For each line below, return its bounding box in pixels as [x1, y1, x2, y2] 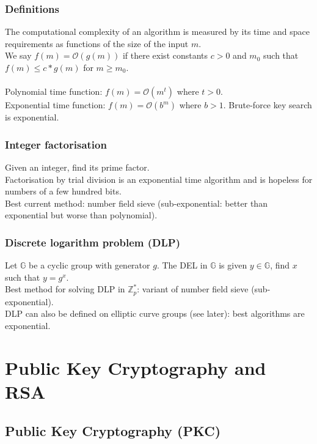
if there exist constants [122, 49, 208, 62]
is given [219, 259, 247, 272]
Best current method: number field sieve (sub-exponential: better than [5, 196, 268, 209]
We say [5, 49, 32, 62]
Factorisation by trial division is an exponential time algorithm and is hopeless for [5, 172, 313, 185]
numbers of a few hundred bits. [5, 185, 122, 198]
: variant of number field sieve [137, 283, 249, 295]
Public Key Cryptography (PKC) [5, 421, 221, 440]
